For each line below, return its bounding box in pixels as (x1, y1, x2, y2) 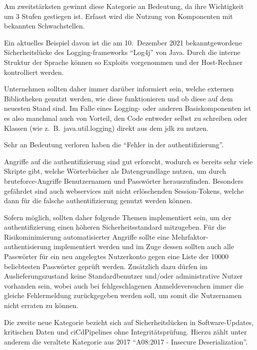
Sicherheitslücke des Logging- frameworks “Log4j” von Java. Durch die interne (4, 47, 241, 57)
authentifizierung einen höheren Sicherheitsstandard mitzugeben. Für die (4, 222, 226, 232)
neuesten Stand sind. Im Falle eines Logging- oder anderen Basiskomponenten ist (4, 103, 252, 113)
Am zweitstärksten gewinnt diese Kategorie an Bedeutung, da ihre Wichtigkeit (4, 1, 244, 11)
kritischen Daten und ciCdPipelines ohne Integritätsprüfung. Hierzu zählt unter (4, 327, 247, 337)
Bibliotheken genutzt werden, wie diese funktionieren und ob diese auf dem (4, 93, 233, 103)
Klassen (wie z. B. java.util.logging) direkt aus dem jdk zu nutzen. (4, 122, 209, 133)
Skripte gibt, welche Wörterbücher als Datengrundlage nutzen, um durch (4, 166, 226, 176)
